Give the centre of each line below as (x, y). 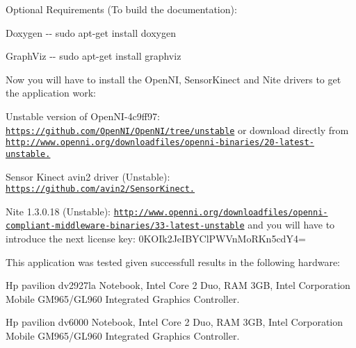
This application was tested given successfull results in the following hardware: (173, 262)
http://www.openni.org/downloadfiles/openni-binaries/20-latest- (160, 143)
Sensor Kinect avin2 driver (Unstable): (88, 176)
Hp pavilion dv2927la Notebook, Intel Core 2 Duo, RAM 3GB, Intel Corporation (178, 285)
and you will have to (291, 225)
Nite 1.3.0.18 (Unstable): (58, 211)
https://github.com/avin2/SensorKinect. (100, 189)
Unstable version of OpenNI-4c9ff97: (83, 116)
